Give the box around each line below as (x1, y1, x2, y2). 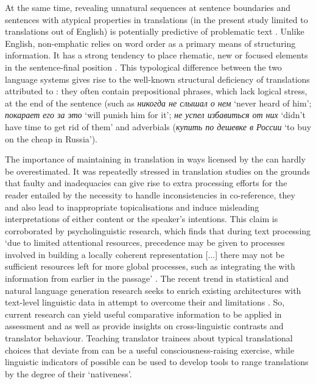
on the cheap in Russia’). (5, 132, 98, 145)
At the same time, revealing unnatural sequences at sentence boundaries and (5, 1, 291, 13)
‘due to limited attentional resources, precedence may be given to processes (5, 236, 285, 249)
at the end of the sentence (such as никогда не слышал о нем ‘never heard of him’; (5, 96, 312, 109)
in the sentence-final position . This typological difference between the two (5, 60, 282, 73)
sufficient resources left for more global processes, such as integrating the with (5, 260, 295, 273)
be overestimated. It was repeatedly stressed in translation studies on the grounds (5, 164, 310, 177)
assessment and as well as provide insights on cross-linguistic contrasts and (5, 319, 284, 332)
